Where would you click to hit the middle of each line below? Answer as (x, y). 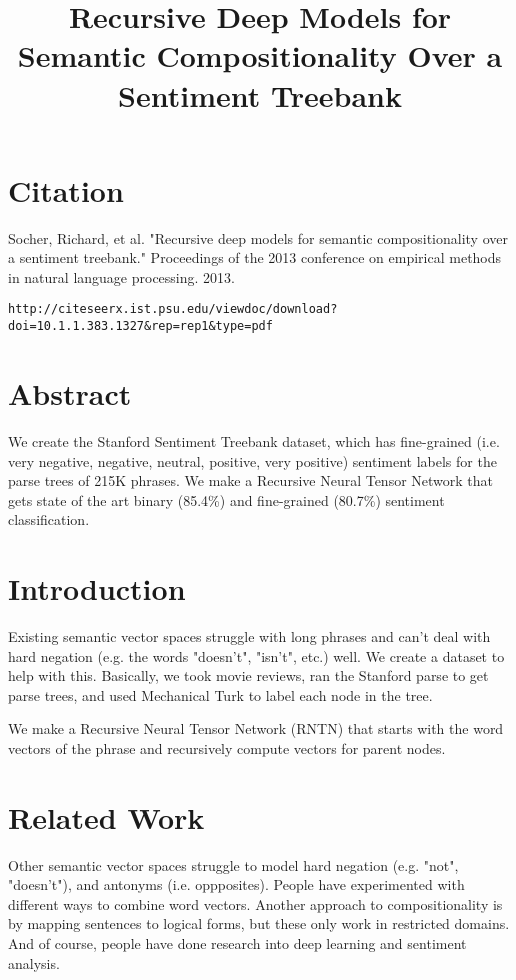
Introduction (97, 588)
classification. (49, 519)
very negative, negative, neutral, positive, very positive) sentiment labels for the (252, 460)
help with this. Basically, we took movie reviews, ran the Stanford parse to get (248, 675)
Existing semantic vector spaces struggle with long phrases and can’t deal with (249, 636)
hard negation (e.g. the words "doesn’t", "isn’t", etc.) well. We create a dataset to (256, 655)
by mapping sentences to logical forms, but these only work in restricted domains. (259, 923)
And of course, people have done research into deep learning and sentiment (237, 943)
